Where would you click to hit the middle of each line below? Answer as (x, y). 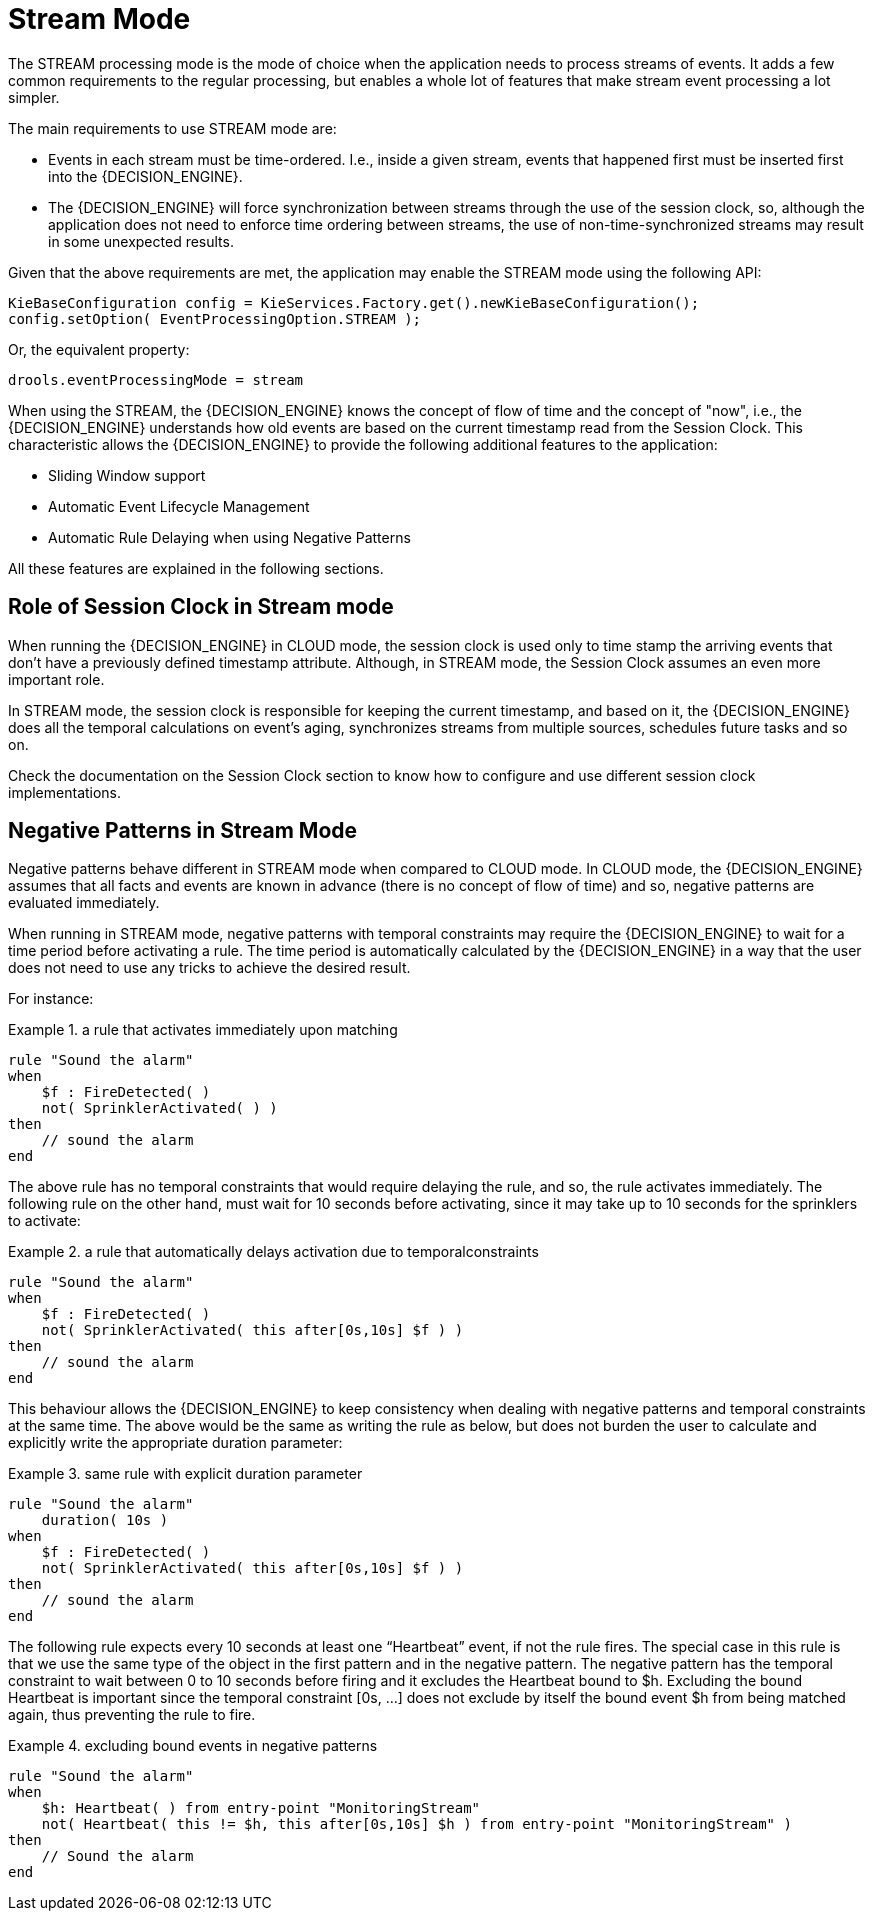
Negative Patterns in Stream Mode (183, 831)
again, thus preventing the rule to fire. (132, 1715)
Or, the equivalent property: (99, 349)
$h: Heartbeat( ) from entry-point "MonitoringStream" (261, 1808)
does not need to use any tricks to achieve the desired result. (209, 968)
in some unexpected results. (141, 241)
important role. (56, 679)
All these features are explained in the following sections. (196, 568)
